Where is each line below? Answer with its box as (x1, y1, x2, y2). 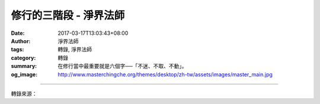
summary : (11, 63, 37, 70)
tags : (11, 46, 24, 53)
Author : (11, 37, 31, 44)
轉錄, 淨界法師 (57, 46, 92, 53)
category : (11, 54, 36, 61)
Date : (11, 30, 25, 37)
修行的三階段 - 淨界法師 (11, 9, 125, 22)
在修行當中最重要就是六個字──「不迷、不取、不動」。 (57, 63, 187, 70)
